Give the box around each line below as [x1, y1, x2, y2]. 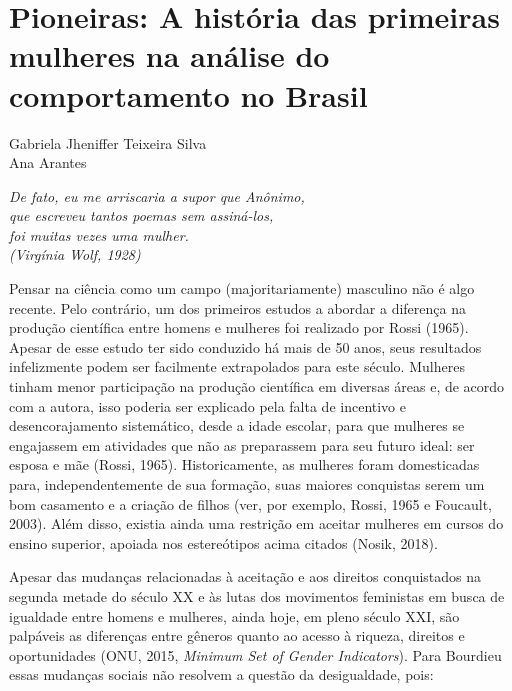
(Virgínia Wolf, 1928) [9, 244, 141, 265]
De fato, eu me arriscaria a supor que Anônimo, [9, 185, 305, 206]
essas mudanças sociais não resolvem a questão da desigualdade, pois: [9, 664, 434, 685]
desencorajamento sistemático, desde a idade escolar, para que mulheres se [9, 415, 465, 436]
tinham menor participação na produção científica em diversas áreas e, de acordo [9, 376, 505, 397]
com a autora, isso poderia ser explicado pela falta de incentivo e [9, 395, 406, 416]
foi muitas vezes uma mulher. [9, 224, 189, 245]
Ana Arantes [9, 152, 87, 173]
